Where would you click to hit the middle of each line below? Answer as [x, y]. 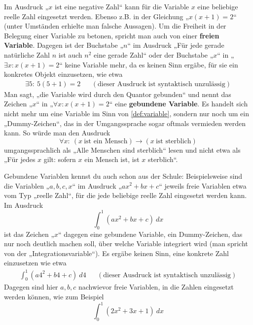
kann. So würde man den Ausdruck [57, 133]
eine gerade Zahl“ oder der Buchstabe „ [154, 54]
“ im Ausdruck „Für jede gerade [176, 45]
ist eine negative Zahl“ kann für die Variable [122, 6]
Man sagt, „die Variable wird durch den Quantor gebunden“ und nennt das [118, 94]
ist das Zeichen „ [29, 234]
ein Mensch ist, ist [112, 159]
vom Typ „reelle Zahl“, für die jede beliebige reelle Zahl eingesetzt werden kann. [126, 195]
